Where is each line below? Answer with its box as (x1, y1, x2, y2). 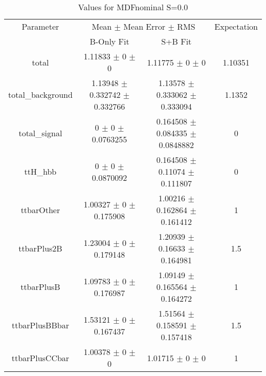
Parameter (21, 20, 59, 32)
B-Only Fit (90, 35, 129, 47)
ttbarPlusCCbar (11, 351, 70, 364)
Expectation (214, 20, 258, 32)
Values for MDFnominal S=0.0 (78, 1, 188, 13)
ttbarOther (20, 204, 60, 216)
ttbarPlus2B (18, 242, 62, 254)
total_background (8, 89, 73, 100)
